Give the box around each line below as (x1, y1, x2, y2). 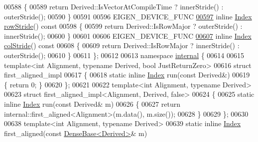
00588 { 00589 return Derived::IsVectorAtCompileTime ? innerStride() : (4, 1, 224, 11)
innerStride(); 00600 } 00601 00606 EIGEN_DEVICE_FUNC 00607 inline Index (4, 30, 252, 41)
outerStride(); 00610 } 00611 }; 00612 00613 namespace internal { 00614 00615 (4, 50, 245, 60)
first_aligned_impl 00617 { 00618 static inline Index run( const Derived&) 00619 (4, 70, 250, 80)
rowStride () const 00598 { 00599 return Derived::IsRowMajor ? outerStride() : (4, 21, 243, 31)
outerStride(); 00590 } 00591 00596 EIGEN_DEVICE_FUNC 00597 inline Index (4, 11, 252, 21)
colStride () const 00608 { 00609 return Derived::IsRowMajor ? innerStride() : (4, 40, 240, 51)
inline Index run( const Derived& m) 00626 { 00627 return (4, 98, 180, 109)
